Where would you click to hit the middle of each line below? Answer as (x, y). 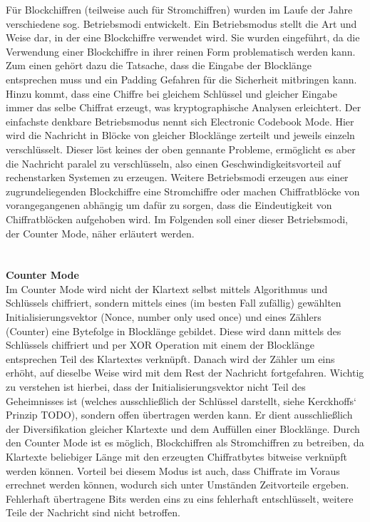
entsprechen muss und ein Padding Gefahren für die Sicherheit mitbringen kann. (181, 79)
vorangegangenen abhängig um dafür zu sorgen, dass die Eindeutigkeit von (169, 205)
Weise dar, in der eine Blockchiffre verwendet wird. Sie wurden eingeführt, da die (183, 37)
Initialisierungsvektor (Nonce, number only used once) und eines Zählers (164, 317)
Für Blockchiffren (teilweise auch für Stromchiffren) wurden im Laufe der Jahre (179, 9)
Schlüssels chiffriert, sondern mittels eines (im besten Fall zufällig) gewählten (174, 303)
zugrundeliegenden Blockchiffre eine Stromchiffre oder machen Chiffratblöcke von (183, 191)
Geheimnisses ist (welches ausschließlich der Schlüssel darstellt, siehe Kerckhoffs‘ (181, 400)
